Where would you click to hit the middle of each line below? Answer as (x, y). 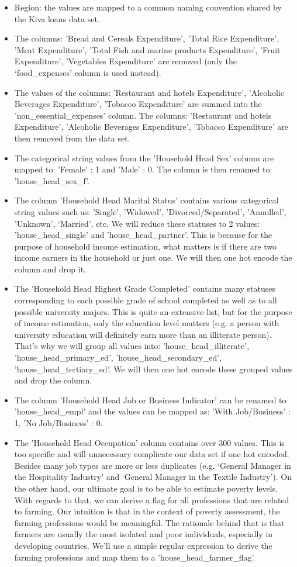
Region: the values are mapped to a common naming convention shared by (148, 7)
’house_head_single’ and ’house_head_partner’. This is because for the (143, 235)
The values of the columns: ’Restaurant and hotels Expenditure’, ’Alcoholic (149, 92)
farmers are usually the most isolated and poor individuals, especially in (144, 534)
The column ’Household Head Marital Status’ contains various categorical (146, 200)
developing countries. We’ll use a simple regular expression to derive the (143, 545)
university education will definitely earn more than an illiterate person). (143, 334)
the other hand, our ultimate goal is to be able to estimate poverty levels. (146, 488)
